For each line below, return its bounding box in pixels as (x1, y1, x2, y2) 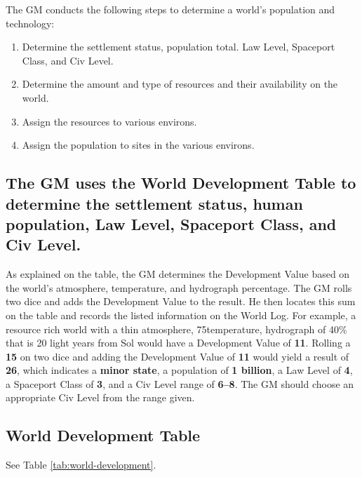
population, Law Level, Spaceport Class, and (6, 213, 337, 234)
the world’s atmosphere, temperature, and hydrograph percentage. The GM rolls (6, 280, 352, 295)
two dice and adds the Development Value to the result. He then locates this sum (6, 294, 356, 309)
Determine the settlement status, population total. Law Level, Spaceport (22, 39, 335, 54)
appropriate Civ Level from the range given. (6, 390, 195, 405)
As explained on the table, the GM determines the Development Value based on (6, 267, 350, 281)
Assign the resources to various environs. (22, 114, 197, 128)
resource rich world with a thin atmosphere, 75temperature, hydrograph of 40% (6, 321, 347, 336)
